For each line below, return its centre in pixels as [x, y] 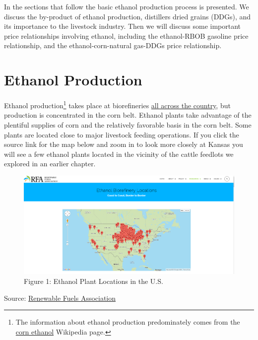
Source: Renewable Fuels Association [60, 298]
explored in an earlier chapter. [50, 164]
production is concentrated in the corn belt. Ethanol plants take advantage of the [128, 115]
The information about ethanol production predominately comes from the [128, 322]
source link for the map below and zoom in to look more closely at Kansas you [124, 144]
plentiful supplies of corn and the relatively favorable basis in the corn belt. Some [128, 124]
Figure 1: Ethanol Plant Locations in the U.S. [94, 281]
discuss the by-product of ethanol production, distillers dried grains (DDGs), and [128, 16]
